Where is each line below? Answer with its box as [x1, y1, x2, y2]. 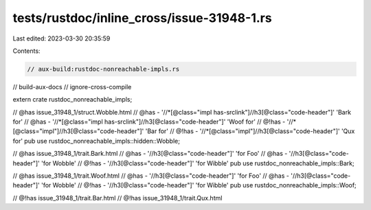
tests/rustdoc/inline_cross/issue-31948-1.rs [12, 10, 272, 25]
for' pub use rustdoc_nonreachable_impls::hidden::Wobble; [12, 137, 180, 145]
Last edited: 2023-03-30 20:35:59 [12, 34, 111, 43]
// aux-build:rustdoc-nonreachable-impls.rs [27, 65, 180, 73]
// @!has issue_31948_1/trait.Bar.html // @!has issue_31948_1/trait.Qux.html [12, 194, 223, 202]
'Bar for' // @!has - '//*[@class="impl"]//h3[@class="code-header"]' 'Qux [145, 127, 355, 135]
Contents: [12, 47, 41, 55]
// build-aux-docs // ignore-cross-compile [12, 82, 132, 91]
